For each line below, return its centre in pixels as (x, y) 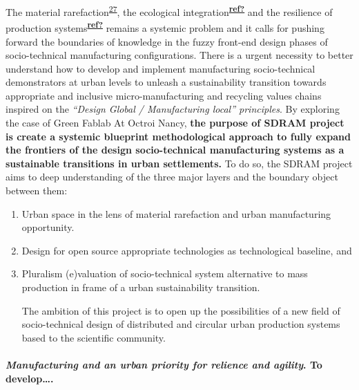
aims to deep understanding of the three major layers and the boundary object (172, 177)
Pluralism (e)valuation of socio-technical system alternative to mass (165, 273)
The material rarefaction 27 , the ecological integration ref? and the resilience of (169, 11)
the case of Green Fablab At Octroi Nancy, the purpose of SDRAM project (175, 123)
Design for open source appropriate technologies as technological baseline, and (187, 250)
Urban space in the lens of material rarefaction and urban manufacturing (176, 213)
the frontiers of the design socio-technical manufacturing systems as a (175, 150)
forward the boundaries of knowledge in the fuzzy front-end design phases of (167, 41)
